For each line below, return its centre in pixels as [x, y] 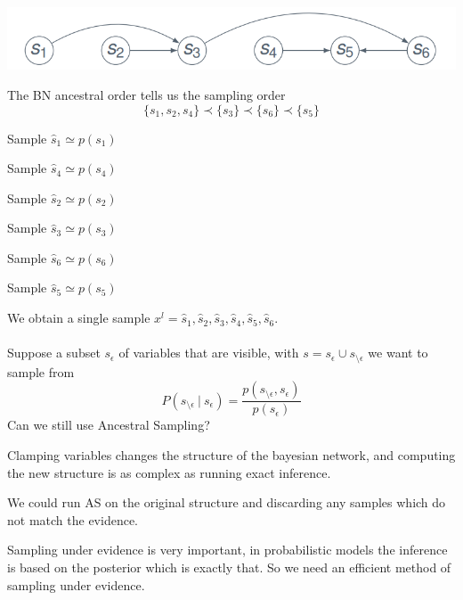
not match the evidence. [73, 519]
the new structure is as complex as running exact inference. [169, 472]
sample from [41, 371]
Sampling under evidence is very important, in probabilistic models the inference [227, 550]
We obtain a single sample [79, 318]
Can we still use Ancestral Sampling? [109, 425]
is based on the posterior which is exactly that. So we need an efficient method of [229, 567]
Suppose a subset [54, 353]
